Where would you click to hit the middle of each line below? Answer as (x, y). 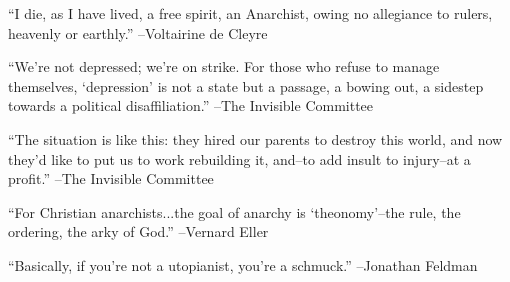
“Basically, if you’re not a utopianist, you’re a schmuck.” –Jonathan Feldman (243, 264)
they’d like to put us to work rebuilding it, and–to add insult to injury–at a (239, 158)
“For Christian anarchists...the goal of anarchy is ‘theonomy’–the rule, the (234, 211)
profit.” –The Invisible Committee (111, 178)
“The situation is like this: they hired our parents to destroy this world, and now (255, 138)
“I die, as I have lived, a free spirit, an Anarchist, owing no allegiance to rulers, (250, 13)
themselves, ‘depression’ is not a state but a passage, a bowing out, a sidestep (246, 85)
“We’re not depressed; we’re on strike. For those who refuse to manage (224, 66)
